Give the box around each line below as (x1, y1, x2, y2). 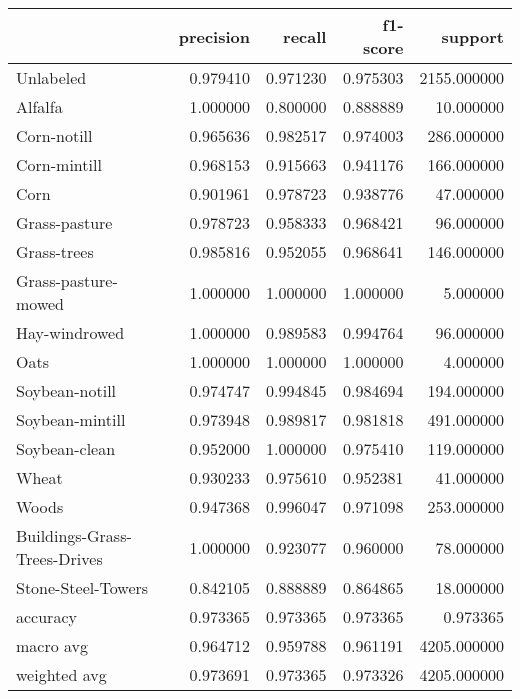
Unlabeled (16, 66, 87, 89)
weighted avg (16, 663, 107, 686)
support (441, 24, 504, 48)
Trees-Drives (16, 547, 103, 570)
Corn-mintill (16, 153, 102, 176)
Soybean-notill (16, 379, 117, 402)
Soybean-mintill (16, 408, 126, 431)
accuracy (16, 605, 77, 628)
